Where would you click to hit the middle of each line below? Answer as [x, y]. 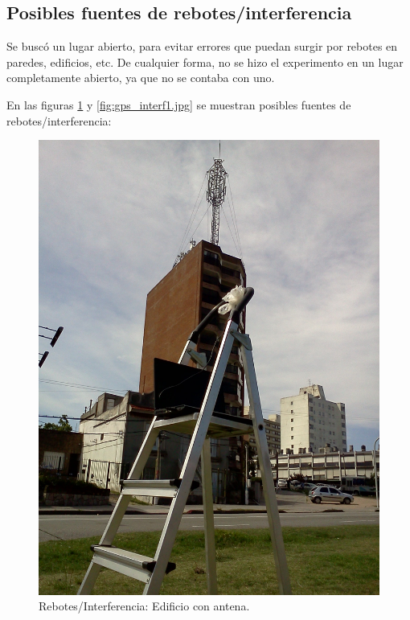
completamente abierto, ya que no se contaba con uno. [141, 78]
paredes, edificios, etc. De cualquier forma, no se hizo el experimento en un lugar [205, 62]
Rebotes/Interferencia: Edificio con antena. [144, 606]
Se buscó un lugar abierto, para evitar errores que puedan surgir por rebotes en [202, 46]
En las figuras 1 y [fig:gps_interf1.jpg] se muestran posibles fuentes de [179, 104]
